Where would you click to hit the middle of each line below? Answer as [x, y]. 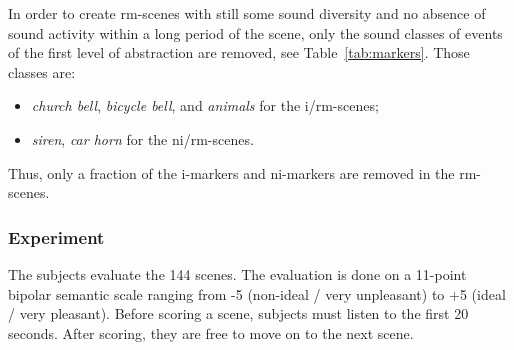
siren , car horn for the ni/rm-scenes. [142, 138]
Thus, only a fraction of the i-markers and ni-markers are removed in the [231, 172]
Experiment [56, 236]
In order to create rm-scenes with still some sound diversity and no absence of [247, 13]
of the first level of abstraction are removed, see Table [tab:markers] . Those [239, 52]
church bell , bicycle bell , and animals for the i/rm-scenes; [205, 105]
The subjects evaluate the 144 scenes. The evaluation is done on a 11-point [237, 273]
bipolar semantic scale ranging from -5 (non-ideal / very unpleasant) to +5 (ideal [257, 293]
